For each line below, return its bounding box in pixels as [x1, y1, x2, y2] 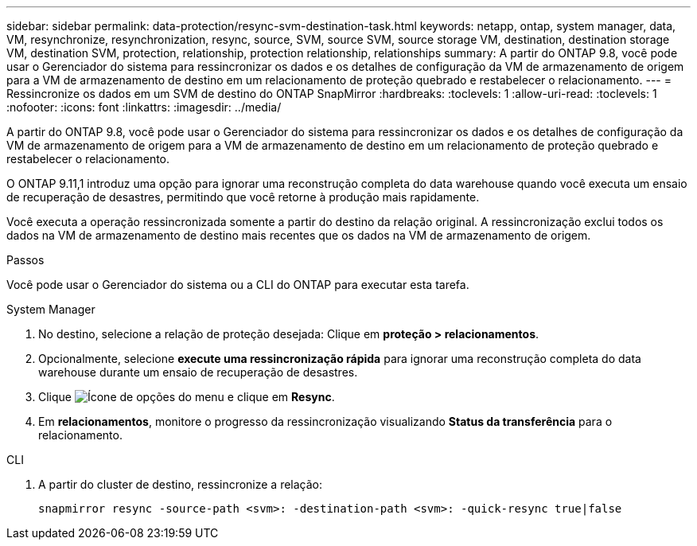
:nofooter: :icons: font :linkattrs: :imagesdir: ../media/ [6, 100, 282, 114]
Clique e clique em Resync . [38, 390, 335, 404]
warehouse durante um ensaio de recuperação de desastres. [38, 365, 358, 379]
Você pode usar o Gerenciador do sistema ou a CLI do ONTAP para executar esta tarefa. [6, 278, 469, 291]
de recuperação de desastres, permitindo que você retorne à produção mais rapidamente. [6, 190, 480, 204]
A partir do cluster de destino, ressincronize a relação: [38, 478, 323, 491]
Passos [6, 253, 45, 267]
